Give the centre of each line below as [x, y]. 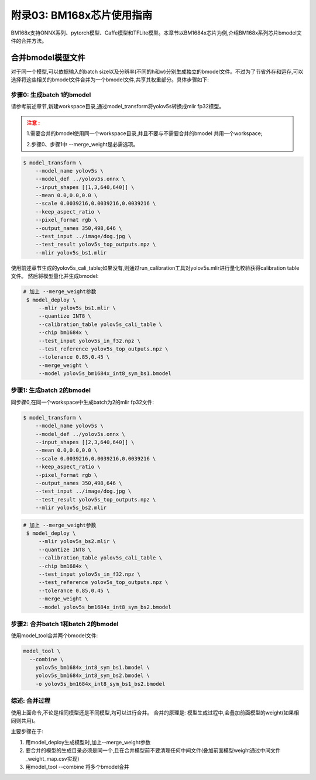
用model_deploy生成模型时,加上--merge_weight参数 [88, 742]
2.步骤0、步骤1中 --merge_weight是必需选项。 [83, 144]
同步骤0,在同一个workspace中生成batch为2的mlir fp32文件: [83, 402]
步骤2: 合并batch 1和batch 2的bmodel [65, 624]
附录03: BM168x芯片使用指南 [82, 15]
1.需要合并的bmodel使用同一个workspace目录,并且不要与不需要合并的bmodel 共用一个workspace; [145, 133]
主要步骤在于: [27, 731]
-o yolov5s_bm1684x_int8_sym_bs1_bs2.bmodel [100, 684]
